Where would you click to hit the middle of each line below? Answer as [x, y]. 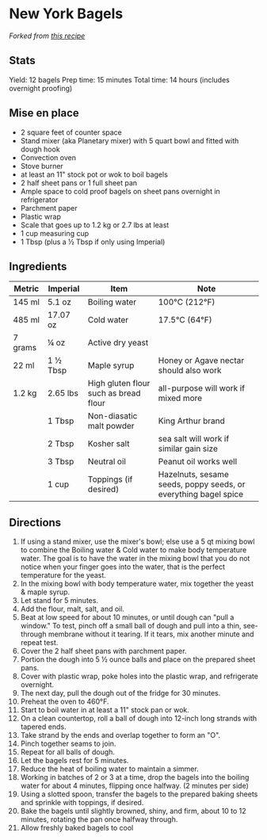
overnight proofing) [41, 88]
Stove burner [42, 166]
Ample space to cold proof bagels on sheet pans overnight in [120, 191]
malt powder [111, 426]
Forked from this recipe [47, 36]
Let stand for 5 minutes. [59, 601]
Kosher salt [109, 444]
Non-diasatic [113, 416]
